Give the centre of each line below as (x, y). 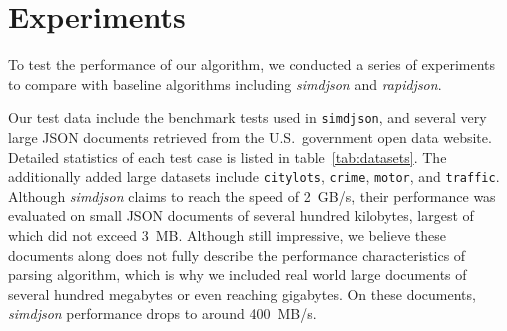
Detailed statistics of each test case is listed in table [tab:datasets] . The (227, 156)
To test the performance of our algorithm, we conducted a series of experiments (252, 64)
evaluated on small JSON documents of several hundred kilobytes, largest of (241, 215)
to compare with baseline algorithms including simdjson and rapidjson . (225, 83)
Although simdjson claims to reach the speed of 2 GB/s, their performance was (252, 195)
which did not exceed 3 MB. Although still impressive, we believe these (227, 235)
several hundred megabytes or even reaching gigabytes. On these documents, (242, 293)
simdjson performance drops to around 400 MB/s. (162, 313)
